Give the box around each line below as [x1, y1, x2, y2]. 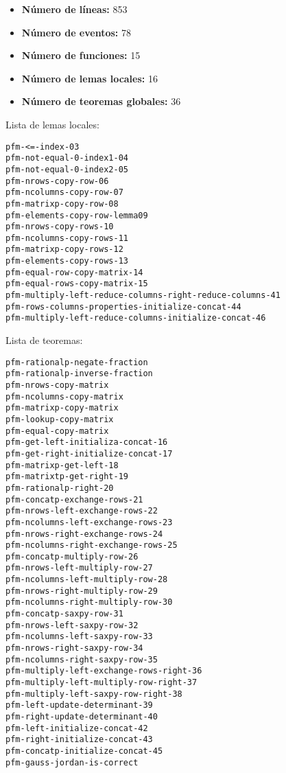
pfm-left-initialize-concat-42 [5, 723, 148, 733]
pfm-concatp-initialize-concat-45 [5, 746, 163, 756]
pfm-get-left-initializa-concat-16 [5, 437, 168, 448]
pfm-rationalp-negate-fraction [5, 357, 148, 367]
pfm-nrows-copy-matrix [5, 380, 109, 390]
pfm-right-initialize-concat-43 [5, 735, 153, 745]
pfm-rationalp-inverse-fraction [5, 369, 153, 379]
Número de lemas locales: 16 [21, 71, 158, 85]
